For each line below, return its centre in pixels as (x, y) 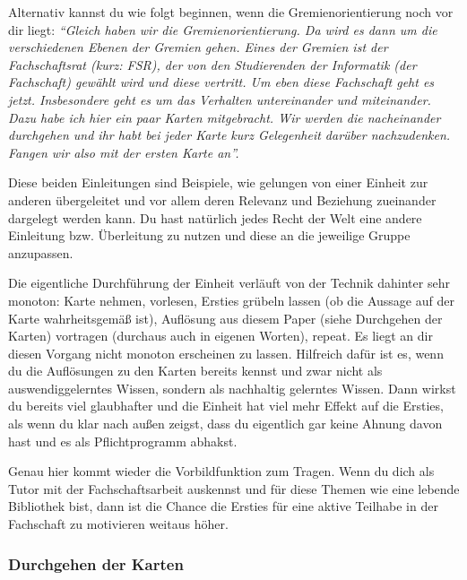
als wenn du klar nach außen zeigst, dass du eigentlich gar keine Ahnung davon (225, 424)
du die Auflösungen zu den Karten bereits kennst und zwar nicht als (195, 371)
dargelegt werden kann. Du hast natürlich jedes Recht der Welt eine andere (215, 217)
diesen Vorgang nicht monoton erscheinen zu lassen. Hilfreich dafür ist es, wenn (226, 353)
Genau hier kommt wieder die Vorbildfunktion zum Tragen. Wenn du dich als (221, 471)
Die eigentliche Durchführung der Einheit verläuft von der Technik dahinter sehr (229, 283)
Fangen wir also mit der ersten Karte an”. (124, 152)
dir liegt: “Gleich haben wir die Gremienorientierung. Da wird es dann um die (223, 29)
